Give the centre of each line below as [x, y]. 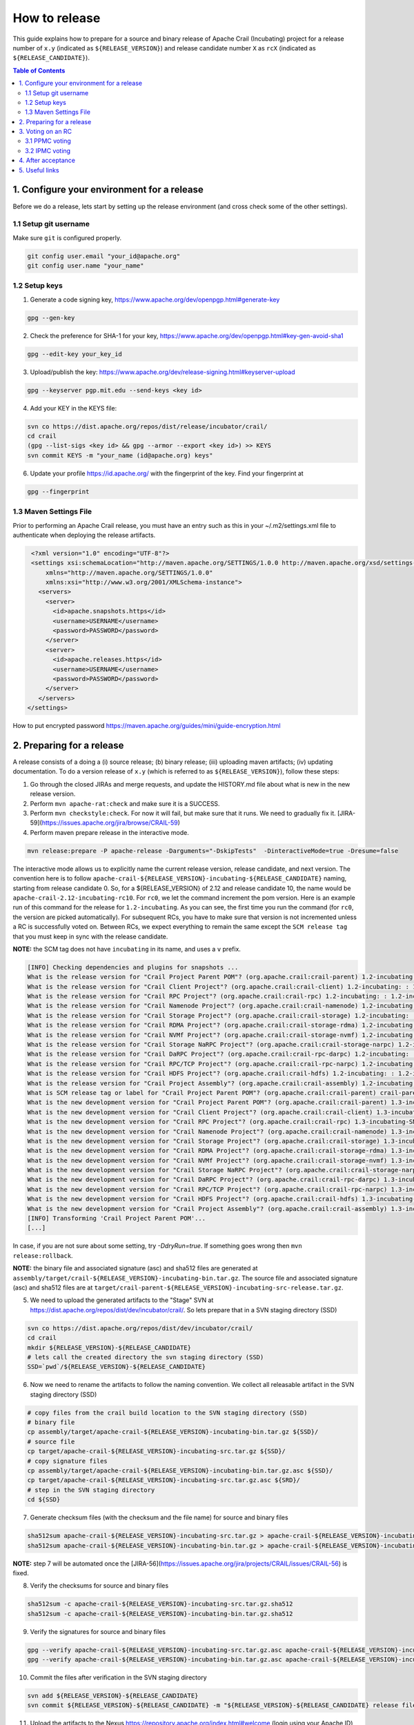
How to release [57, 18]
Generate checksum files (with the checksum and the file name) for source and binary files [159, 1517]
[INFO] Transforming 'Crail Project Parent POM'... [117, 1219]
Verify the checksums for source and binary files [99, 1586]
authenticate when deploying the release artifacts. [84, 535]
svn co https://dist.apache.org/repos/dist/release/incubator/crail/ [147, 426]
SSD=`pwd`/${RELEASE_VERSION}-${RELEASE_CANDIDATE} [117, 1367]
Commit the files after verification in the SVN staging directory [118, 1677]
